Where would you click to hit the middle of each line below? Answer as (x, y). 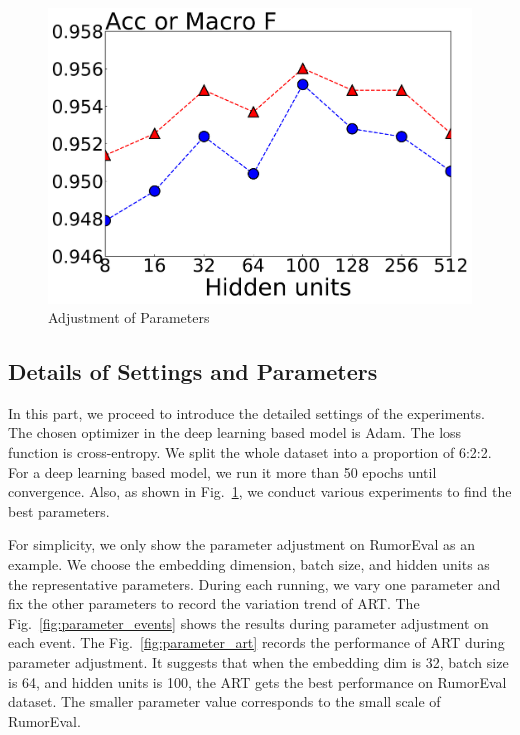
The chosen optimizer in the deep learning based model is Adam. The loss (235, 432)
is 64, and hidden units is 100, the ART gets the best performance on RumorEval (257, 681)
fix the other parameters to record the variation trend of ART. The (214, 603)
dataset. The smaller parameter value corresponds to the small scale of (224, 701)
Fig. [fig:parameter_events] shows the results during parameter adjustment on (248, 622)
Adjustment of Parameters (129, 317)
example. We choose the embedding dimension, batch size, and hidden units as (249, 564)
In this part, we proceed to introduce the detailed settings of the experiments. (246, 412)
